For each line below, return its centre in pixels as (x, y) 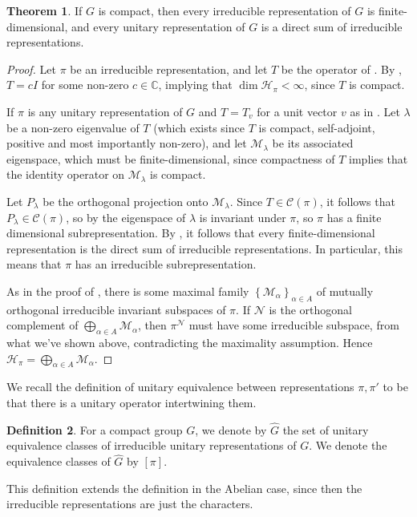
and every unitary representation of (158, 26)
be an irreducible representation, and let (169, 69)
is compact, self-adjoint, (317, 127)
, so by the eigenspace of (126, 217)
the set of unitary (326, 429)
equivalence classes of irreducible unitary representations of (152, 445)
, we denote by (231, 429)
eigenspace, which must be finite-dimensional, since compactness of (171, 158)
